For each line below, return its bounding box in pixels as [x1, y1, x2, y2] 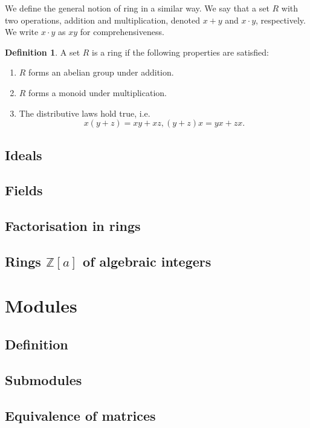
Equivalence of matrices [5, 406, 156, 424]
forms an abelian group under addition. [28, 66, 174, 79]
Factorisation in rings [5, 216, 141, 235]
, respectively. [256, 13, 306, 26]
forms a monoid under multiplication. [28, 86, 167, 99]
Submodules [5, 370, 82, 389]
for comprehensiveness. [80, 25, 164, 38]
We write [5, 25, 39, 38]
